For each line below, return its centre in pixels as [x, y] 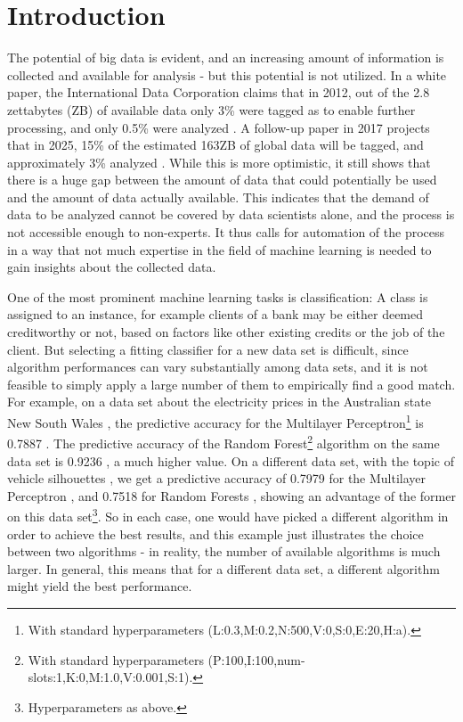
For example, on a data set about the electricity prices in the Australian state [219, 402]
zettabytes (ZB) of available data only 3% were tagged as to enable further [211, 109]
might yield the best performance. [100, 586]
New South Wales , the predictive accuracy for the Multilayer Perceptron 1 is [215, 421]
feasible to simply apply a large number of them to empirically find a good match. [231, 384]
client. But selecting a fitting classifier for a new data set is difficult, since [208, 349]
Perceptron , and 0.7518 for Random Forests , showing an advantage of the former [231, 495]
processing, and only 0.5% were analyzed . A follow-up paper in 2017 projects [219, 127]
